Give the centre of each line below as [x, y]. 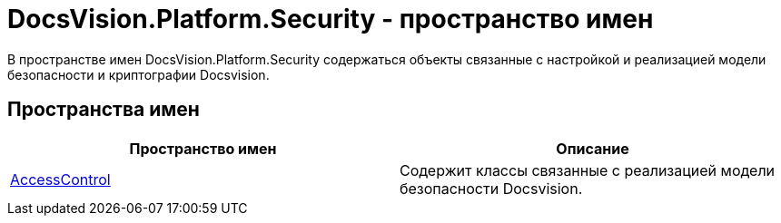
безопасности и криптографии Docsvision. [138, 74]
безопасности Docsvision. [491, 188]
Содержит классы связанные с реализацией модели [588, 170]
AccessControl [60, 179]
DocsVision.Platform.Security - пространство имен [331, 19]
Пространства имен [104, 110]
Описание [593, 148]
